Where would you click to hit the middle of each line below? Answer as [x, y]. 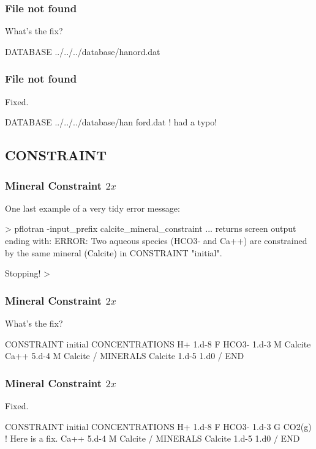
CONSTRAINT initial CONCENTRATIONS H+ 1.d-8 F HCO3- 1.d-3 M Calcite [158, 343]
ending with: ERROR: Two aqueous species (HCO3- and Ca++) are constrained [156, 240]
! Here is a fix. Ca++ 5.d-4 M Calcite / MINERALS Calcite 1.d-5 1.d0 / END [152, 438]
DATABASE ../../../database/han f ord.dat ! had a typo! [111, 122]
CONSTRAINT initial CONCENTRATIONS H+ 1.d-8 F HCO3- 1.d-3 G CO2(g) [158, 426]
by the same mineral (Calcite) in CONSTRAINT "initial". [114, 252]
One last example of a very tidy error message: [92, 208]
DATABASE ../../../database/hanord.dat [83, 51]
